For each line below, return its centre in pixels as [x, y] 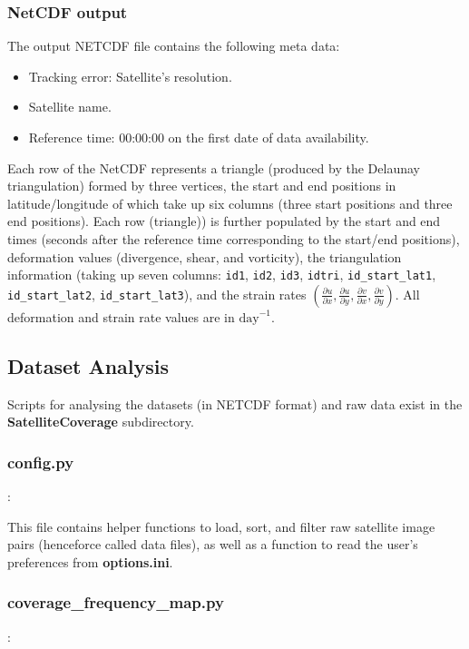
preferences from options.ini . [90, 561]
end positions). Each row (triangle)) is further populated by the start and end [224, 221]
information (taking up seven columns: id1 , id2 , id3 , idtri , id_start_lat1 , [222, 275]
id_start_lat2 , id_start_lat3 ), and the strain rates [157, 294]
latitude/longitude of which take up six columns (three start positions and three [230, 203]
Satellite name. [70, 107]
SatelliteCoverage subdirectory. [101, 422]
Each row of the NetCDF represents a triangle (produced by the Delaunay [214, 167]
